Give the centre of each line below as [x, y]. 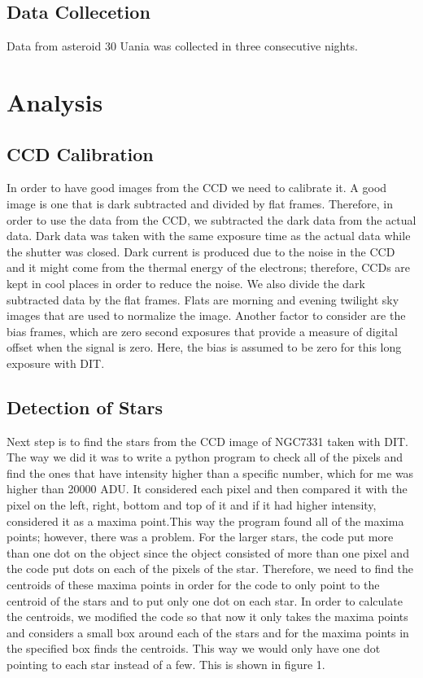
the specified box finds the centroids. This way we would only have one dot [194, 648]
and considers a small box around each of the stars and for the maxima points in [208, 632]
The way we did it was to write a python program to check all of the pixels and [205, 457]
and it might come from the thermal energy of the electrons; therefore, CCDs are [209, 267]
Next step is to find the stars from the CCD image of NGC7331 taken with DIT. [207, 441]
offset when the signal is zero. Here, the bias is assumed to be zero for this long [204, 347]
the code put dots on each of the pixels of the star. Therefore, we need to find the [210, 569]
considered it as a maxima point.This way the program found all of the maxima [205, 521]
